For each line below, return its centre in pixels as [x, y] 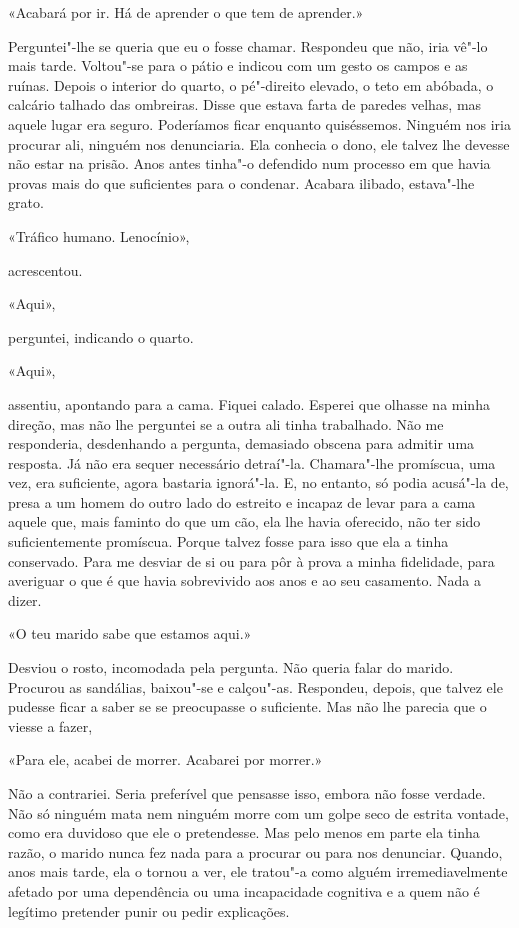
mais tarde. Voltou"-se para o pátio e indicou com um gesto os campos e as [238, 65]
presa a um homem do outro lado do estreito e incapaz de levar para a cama [242, 501]
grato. [26, 202]
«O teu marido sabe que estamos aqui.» [130, 633]
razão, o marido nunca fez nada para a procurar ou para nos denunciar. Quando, [255, 851]
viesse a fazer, [50, 725]
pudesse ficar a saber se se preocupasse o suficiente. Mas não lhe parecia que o [247, 706]
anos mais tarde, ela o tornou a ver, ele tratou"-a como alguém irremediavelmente [258, 871]
